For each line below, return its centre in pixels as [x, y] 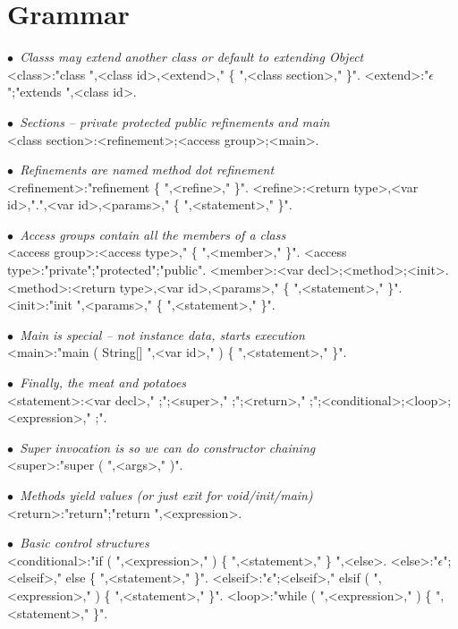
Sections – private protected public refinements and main [175, 121]
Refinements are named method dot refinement [147, 170]
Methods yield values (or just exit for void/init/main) [166, 495]
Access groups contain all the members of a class [153, 234]
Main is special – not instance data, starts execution [162, 334]
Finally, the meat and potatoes [103, 382]
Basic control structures [85, 543]
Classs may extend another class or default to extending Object [192, 57]
